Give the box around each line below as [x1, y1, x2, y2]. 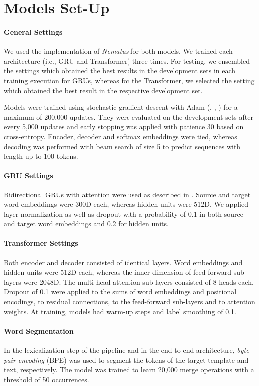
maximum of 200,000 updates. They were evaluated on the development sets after [4, 111, 253, 122]
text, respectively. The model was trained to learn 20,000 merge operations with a [4, 364, 254, 375]
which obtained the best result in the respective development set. [4, 85, 203, 95]
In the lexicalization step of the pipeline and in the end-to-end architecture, [4, 345, 235, 355]
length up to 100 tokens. [4, 151, 78, 161]
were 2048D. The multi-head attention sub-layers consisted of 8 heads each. [23, 276, 254, 287]
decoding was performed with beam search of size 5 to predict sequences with [4, 141, 241, 151]
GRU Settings [4, 170, 53, 181]
